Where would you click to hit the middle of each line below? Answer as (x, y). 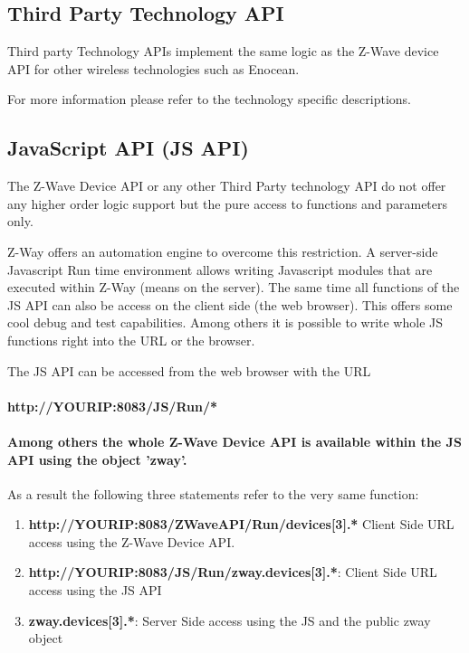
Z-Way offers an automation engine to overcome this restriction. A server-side (223, 251)
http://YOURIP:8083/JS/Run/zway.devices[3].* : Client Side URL (233, 572)
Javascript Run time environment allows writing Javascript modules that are (220, 269)
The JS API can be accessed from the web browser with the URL (189, 370)
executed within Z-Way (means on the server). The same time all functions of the (234, 287)
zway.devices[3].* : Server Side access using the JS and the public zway (230, 620)
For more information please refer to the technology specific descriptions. (210, 99)
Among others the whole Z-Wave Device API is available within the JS (234, 441)
